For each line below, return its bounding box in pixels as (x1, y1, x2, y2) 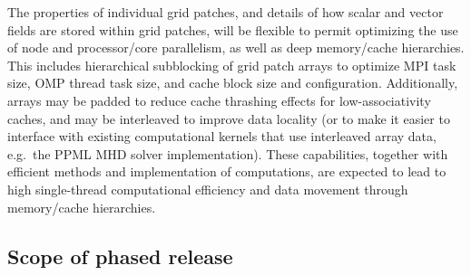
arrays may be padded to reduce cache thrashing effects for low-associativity (7, 90, 431, 109)
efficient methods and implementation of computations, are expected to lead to (7, 162, 446, 181)
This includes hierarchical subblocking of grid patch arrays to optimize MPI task (7, 55, 456, 74)
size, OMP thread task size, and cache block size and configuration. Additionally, (7, 73, 458, 92)
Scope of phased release (7, 242, 233, 270)
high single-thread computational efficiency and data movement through (7, 179, 408, 198)
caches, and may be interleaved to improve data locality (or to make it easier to (7, 109, 450, 128)
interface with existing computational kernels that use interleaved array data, (7, 127, 437, 146)
